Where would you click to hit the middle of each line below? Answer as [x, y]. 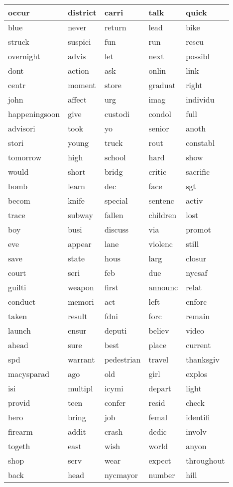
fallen [114, 215]
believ [159, 330]
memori [81, 302]
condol [160, 114]
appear [80, 244]
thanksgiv [203, 359]
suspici [79, 42]
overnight [24, 56]
